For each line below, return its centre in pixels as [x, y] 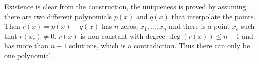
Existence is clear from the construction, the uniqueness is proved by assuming [125, 6]
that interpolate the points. [214, 16]
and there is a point [200, 26]
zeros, [129, 26]
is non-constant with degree [123, 36]
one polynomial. [29, 55]
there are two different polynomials [58, 16]
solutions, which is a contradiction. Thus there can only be [160, 46]
